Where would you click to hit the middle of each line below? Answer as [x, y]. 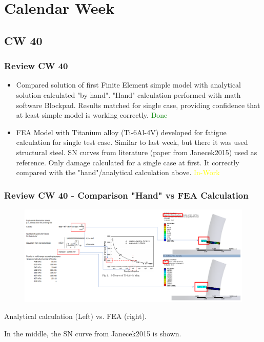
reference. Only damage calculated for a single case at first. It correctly [128, 162]
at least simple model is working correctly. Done [92, 115]
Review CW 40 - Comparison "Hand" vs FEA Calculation [126, 195]
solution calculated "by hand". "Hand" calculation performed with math [128, 94]
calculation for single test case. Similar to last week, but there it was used [132, 142]
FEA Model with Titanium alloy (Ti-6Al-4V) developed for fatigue [121, 132]
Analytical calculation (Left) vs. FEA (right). [76, 316]
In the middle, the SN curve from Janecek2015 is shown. [93, 334]
